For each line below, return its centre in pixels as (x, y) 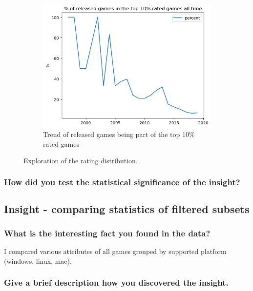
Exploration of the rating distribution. (81, 160)
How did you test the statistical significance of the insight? (122, 182)
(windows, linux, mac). (38, 261)
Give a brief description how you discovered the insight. (116, 282)
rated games (61, 144)
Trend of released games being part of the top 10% (119, 134)
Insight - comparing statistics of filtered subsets (127, 209)
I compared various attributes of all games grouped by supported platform (115, 251)
